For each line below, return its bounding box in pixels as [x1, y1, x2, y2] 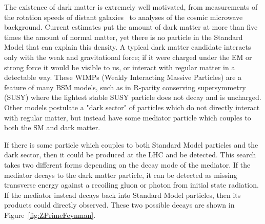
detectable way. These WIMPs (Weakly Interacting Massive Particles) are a [4, 72, 242, 83]
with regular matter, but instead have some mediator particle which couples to [4, 112, 251, 123]
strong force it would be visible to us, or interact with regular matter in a [4, 62, 235, 72]
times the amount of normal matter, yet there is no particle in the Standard [4, 31, 243, 42]
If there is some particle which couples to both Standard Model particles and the [4, 139, 258, 150]
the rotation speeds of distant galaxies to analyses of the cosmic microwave [4, 11, 243, 22]
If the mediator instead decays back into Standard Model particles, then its [4, 189, 241, 200]
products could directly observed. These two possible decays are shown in [4, 199, 235, 210]
